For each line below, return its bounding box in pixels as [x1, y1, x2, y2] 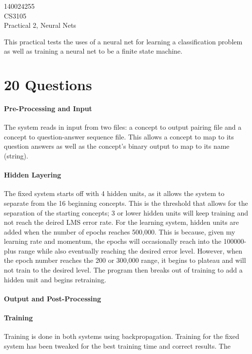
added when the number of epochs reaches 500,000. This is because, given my [4, 226, 235, 236]
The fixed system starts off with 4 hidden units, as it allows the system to [4, 188, 225, 198]
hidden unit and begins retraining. [4, 274, 106, 284]
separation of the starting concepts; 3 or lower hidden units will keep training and [4, 207, 249, 217]
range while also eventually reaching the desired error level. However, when [18, 245, 242, 256]
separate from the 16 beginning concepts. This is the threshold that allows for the [4, 197, 248, 208]
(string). [4, 150, 28, 160]
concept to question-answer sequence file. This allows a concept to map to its [4, 131, 234, 141]
